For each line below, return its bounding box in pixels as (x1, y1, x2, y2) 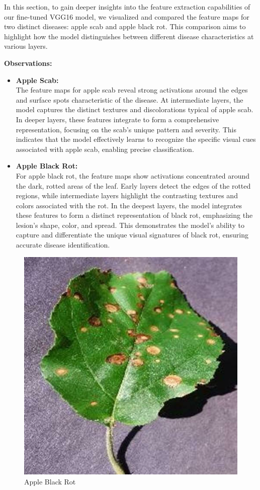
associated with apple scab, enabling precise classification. (16, 143, 194, 154)
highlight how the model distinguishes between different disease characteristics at (4, 31, 254, 41)
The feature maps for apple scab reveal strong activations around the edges (16, 85, 248, 95)
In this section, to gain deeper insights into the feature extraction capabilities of (4, 2, 250, 12)
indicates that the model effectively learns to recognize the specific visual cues (16, 134, 256, 144)
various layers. (4, 41, 48, 51)
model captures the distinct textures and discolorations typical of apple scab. (16, 104, 253, 115)
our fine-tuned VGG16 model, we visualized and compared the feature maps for (4, 11, 249, 22)
